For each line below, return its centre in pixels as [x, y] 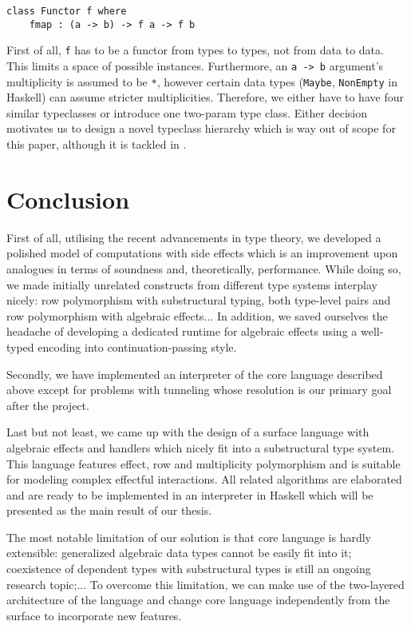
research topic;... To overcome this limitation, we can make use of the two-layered [205, 584]
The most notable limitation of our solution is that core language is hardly [189, 537]
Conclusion [68, 199]
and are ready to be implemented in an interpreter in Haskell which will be [190, 494]
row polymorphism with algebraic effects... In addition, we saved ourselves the [197, 315]
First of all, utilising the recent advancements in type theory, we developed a [194, 237]
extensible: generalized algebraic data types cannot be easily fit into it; [179, 553]
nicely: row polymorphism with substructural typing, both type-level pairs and [199, 300]
